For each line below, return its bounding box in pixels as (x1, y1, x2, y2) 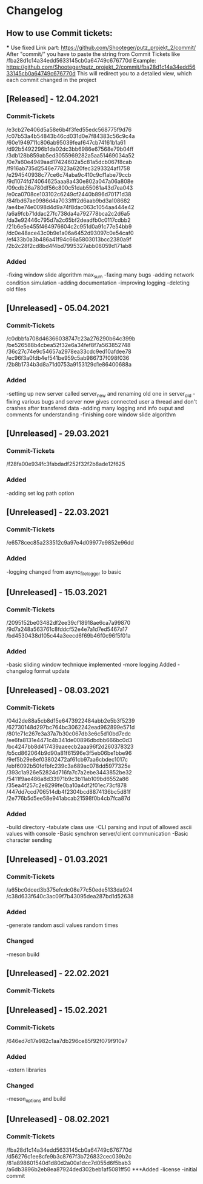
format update (34, 667, 70, 675)
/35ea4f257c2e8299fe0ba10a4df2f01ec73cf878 (6, 782, 127, 789)
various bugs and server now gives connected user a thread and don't (21, 398, 198, 405)
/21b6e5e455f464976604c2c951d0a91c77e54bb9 (6, 222, 132, 230)
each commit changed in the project (6, 77, 97, 83)
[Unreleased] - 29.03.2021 (6, 428, 109, 438)
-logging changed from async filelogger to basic (6, 568, 122, 577)
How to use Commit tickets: (6, 28, 113, 38)
